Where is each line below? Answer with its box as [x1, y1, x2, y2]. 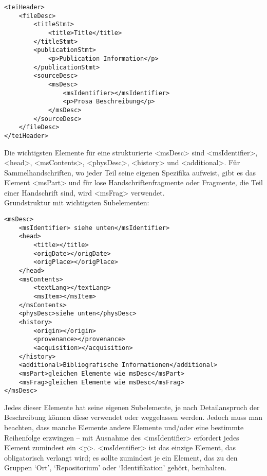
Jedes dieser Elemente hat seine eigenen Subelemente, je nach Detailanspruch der [4, 401, 260, 412]
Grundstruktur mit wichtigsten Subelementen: [4, 197, 149, 208]
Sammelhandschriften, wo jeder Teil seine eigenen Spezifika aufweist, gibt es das [4, 167, 256, 178]
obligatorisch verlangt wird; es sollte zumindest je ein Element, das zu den [4, 452, 238, 463]
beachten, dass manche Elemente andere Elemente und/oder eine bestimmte [4, 422, 244, 433]
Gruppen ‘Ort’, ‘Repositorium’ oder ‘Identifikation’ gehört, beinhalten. [4, 462, 227, 473]
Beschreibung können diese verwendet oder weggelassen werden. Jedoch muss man [4, 412, 262, 422]
